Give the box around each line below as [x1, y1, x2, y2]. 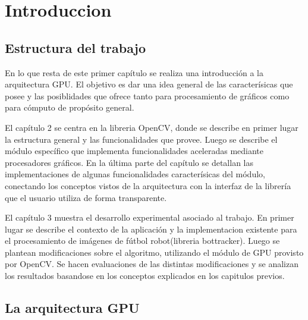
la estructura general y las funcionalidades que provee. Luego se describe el [5, 133, 278, 145]
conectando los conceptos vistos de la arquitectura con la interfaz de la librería [5, 179, 291, 192]
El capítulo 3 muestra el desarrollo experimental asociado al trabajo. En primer [5, 211, 294, 224]
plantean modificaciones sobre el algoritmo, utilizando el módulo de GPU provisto [5, 246, 304, 258]
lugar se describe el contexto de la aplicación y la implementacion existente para [5, 222, 297, 235]
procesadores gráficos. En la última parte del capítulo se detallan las [5, 156, 254, 168]
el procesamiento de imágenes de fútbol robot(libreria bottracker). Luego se [5, 234, 280, 247]
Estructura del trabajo [5, 38, 146, 57]
